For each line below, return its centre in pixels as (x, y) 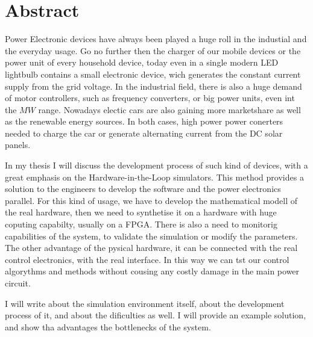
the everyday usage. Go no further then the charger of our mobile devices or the (153, 50)
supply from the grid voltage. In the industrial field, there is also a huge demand (153, 86)
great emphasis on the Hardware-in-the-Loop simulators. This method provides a (154, 177)
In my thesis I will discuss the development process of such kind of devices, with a (156, 165)
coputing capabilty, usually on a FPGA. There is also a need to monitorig (141, 224)
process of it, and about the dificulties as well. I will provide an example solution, (156, 315)
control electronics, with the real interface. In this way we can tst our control (147, 259)
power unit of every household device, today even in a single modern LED (142, 62)
